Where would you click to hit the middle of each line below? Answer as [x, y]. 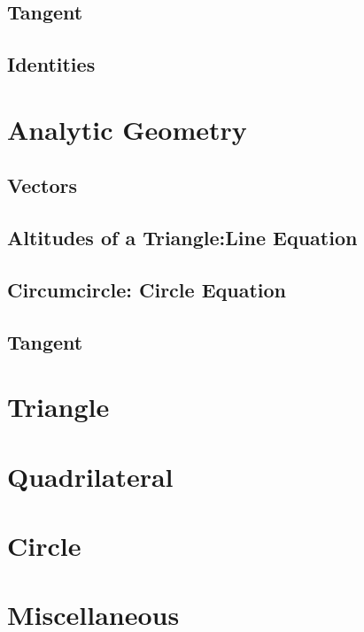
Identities [51, 64]
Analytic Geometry [127, 129]
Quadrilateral [90, 476]
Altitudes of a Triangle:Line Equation [182, 238]
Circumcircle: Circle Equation [147, 289]
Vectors [42, 185]
